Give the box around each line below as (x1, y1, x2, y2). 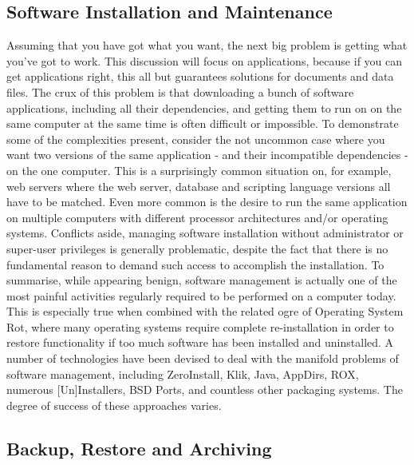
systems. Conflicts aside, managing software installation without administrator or (6, 225, 404, 241)
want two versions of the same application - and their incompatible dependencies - (6, 146, 408, 163)
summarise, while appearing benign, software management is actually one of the (6, 272, 397, 288)
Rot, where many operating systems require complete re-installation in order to (6, 318, 394, 335)
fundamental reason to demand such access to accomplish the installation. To (6, 256, 384, 272)
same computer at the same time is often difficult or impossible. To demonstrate (6, 115, 399, 132)
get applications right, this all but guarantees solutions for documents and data (6, 68, 394, 85)
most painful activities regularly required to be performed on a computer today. (6, 287, 396, 304)
